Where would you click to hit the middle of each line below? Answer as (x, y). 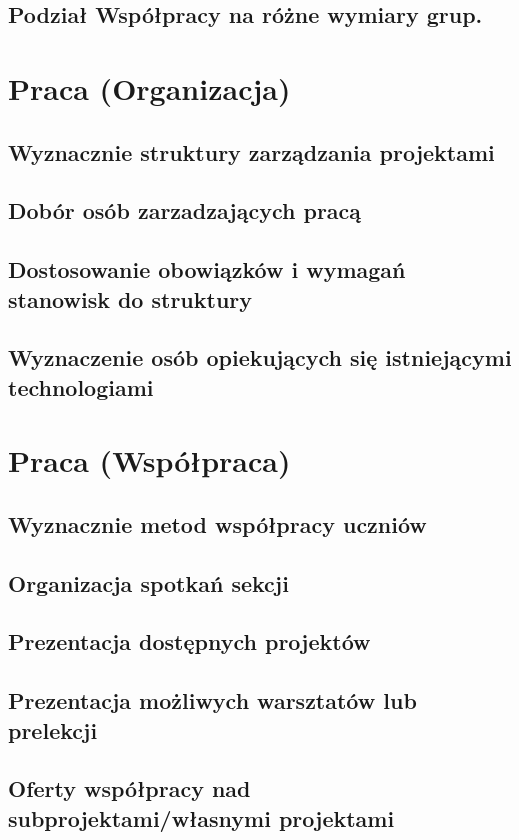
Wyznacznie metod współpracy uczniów (217, 523)
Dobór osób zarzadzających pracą (185, 210)
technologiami (81, 386)
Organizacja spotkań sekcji (148, 582)
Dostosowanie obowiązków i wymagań (207, 269)
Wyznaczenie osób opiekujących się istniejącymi (260, 357)
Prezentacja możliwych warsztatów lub (212, 700)
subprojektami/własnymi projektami (201, 817)
